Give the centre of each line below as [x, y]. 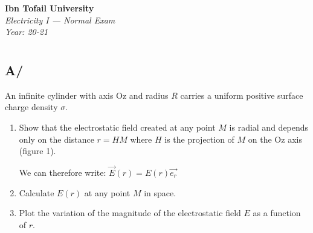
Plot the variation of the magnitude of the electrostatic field [130, 213]
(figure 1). [37, 151]
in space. [160, 192]
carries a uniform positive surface [242, 95]
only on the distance [56, 139]
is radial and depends [269, 127]
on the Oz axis [275, 139]
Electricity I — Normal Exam [60, 20]
